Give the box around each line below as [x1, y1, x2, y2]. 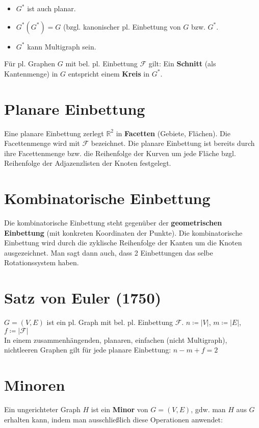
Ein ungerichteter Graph [4, 404, 81, 414]
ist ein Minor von [91, 404, 148, 414]
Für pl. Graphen [4, 58, 56, 69]
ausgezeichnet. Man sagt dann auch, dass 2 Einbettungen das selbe [4, 247, 213, 258]
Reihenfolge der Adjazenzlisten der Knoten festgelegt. [4, 158, 171, 168]
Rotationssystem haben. [4, 257, 79, 268]
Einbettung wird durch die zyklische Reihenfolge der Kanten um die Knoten [4, 237, 242, 248]
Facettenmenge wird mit [4, 138, 80, 148]
